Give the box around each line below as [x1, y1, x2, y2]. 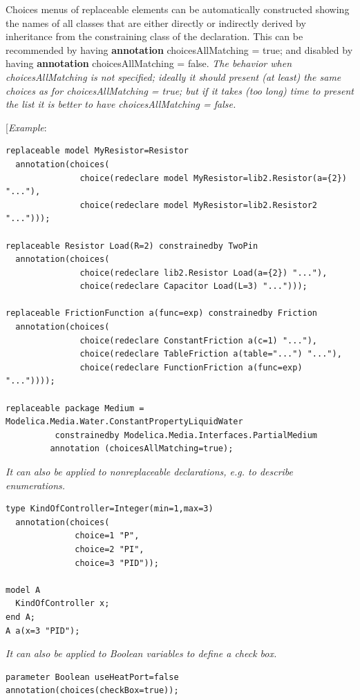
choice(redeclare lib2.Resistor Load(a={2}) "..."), [79, 267, 328, 278]
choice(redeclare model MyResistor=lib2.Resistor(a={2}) [79, 173, 347, 183]
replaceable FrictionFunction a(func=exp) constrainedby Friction [6, 308, 318, 319]
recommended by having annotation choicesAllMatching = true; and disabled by [6, 42, 353, 57]
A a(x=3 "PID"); [6, 625, 80, 636]
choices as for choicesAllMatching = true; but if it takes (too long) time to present [6, 83, 354, 97]
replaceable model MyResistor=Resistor [6, 146, 189, 156]
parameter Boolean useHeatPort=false [6, 672, 179, 682]
